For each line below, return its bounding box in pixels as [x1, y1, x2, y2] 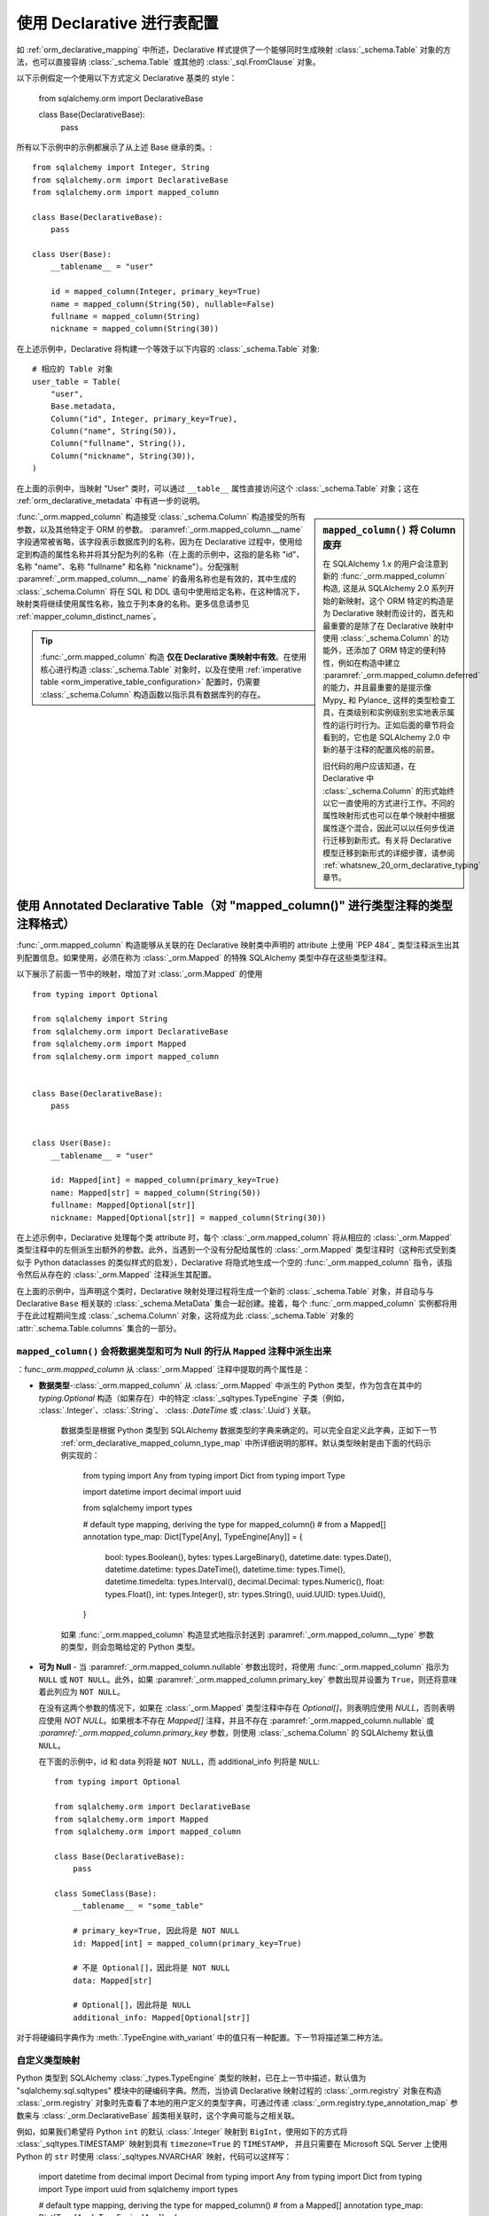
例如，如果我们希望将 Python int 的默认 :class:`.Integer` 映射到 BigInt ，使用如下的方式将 [16, 2126, 348, 2136]
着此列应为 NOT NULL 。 [38, 1687, 126, 1697]
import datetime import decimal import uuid [82, 1486, 242, 1497]
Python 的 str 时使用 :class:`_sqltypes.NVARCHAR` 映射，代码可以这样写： [16, 2150, 292, 2162]
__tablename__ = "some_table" [72, 1901, 204, 1911]
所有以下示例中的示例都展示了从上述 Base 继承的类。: [16, 142, 213, 152]
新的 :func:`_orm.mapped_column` [322, 570, 447, 581]
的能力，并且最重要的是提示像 [322, 683, 431, 693]
